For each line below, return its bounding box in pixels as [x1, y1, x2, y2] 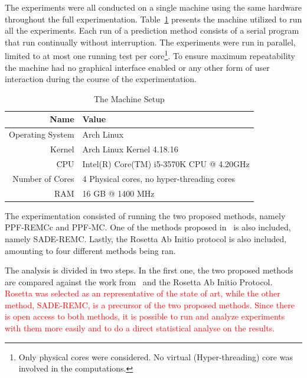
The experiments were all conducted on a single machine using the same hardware [5, 1, 302, 13]
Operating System [9, 128, 74, 141]
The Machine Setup [94, 92, 165, 105]
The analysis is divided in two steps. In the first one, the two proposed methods [5, 264, 293, 276]
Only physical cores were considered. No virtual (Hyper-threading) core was [18, 350, 293, 363]
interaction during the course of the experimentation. [5, 73, 197, 85]
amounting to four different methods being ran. [5, 244, 176, 256]
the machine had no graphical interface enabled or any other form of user [5, 61, 270, 73]
